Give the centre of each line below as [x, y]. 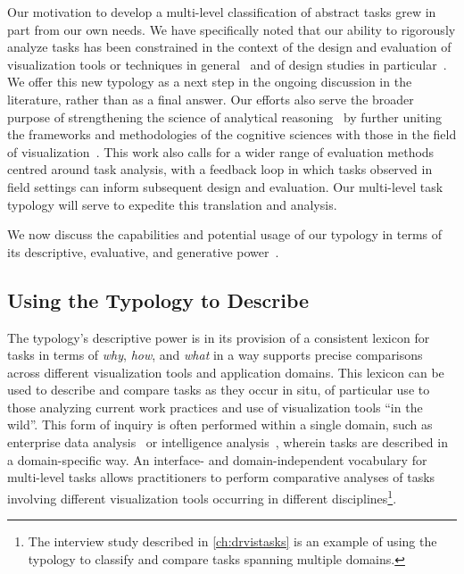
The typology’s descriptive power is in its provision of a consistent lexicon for [219, 337]
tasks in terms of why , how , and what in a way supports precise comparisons [215, 355]
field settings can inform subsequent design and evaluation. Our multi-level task [225, 186]
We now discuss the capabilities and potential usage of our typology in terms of [225, 234]
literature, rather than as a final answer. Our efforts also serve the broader [211, 99]
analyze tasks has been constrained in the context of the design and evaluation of [229, 47]
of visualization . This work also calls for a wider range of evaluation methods [221, 151]
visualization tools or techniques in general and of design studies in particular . [227, 64]
